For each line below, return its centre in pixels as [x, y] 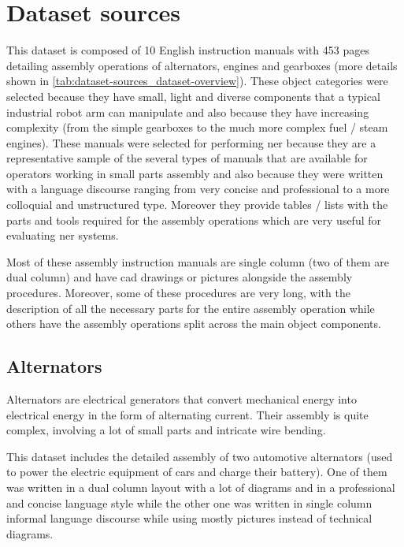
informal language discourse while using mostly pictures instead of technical [189, 518]
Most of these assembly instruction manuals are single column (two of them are [198, 261]
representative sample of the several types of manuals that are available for [187, 158]
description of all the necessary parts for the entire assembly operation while [191, 308]
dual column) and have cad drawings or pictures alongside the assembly [180, 277]
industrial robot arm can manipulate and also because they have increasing [188, 112]
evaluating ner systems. [63, 235]
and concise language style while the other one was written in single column [189, 502]
